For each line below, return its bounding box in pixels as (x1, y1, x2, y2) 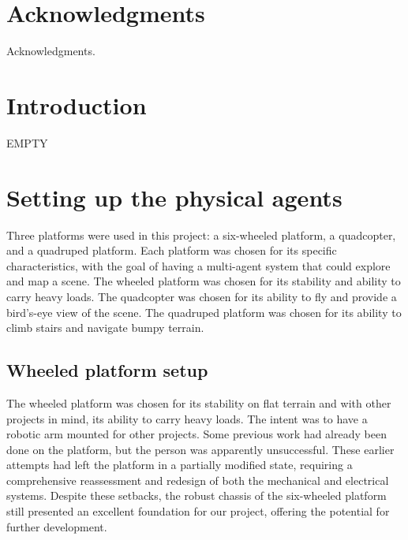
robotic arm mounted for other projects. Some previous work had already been (6, 426, 387, 442)
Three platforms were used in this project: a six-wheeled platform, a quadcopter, (6, 226, 396, 243)
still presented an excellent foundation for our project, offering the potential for (6, 503, 390, 520)
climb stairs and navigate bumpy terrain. (6, 319, 204, 336)
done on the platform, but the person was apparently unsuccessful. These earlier (6, 441, 395, 457)
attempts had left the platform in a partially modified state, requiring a (6, 456, 353, 473)
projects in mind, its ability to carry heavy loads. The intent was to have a (6, 410, 368, 426)
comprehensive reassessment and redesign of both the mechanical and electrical (6, 471, 389, 488)
